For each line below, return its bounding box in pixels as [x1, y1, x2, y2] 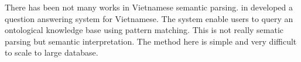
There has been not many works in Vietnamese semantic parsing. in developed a [5, 1, 293, 13]
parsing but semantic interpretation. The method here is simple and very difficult [5, 35, 297, 47]
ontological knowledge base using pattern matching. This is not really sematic [5, 24, 284, 36]
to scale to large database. [5, 46, 98, 59]
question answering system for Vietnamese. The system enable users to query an [5, 12, 293, 24]
